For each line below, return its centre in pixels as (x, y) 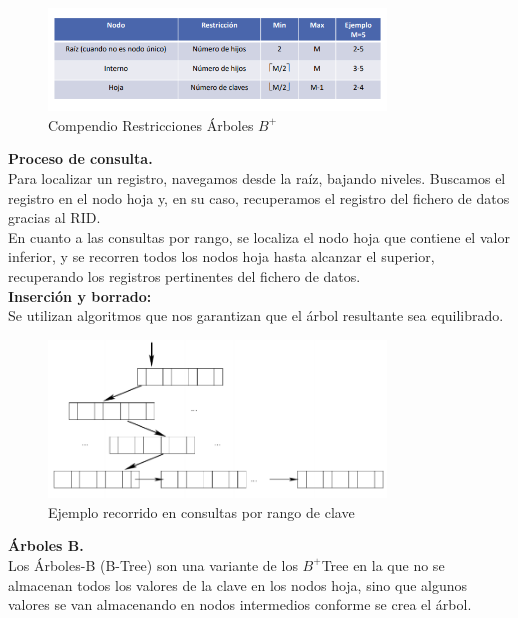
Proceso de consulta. (80, 158)
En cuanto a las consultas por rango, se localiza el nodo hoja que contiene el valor (259, 236)
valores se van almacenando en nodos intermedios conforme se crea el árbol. (240, 604)
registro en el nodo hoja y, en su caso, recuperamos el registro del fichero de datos (259, 197)
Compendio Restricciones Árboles (151, 124)
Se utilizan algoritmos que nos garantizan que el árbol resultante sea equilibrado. (256, 315)
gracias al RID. (54, 217)
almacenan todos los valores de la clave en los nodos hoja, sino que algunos (238, 584)
